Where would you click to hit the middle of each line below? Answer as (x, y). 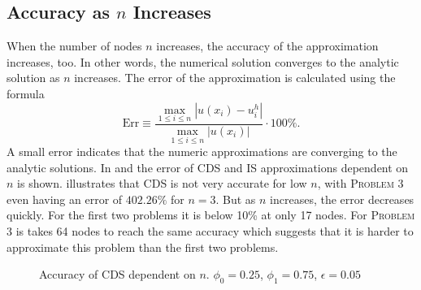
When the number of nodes (74, 46)
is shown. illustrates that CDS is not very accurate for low (162, 183)
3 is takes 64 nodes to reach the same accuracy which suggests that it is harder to (210, 231)
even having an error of (65, 199)
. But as (236, 199)
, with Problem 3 (360, 183)
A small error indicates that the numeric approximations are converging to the (202, 151)
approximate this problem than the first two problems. (143, 247)
